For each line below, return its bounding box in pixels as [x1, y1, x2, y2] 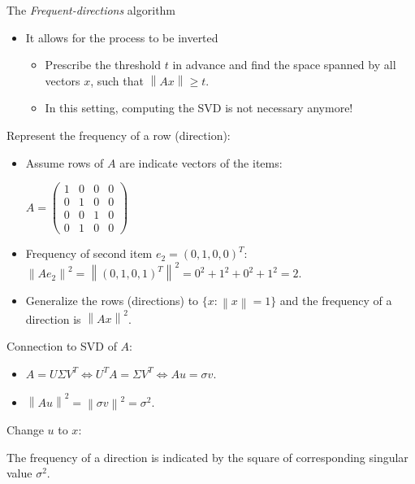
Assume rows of [25, 154, 104, 171]
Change [6, 421, 44, 438]
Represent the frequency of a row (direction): [6, 126, 231, 143]
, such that [90, 72, 144, 89]
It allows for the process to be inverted [25, 28, 218, 46]
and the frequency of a [279, 292, 392, 309]
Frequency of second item [25, 245, 153, 262]
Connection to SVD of [6, 338, 117, 355]
